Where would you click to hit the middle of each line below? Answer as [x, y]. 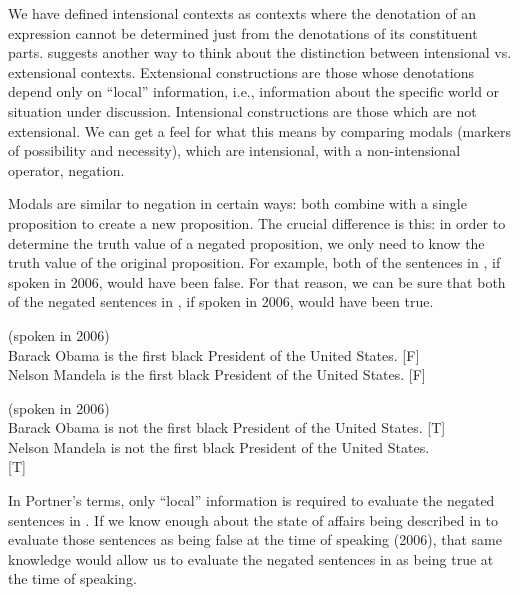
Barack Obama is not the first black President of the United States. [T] [227, 427]
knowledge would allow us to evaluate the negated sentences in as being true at [251, 558]
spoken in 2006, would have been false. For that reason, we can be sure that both [257, 281]
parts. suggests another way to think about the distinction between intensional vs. [260, 52]
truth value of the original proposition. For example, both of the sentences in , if [254, 262]
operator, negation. [66, 169]
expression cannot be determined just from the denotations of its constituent [243, 32]
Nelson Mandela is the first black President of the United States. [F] [217, 374]
